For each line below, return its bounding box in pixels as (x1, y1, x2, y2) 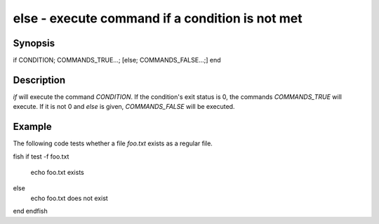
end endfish (13, 207, 48, 216)
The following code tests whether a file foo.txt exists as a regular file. (13, 139, 213, 147)
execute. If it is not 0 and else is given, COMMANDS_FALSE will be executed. (13, 103, 235, 111)
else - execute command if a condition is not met (13, 11, 302, 26)
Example (13, 121, 52, 133)
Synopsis (13, 37, 55, 49)
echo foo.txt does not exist (30, 194, 108, 202)
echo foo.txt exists (30, 169, 84, 177)
